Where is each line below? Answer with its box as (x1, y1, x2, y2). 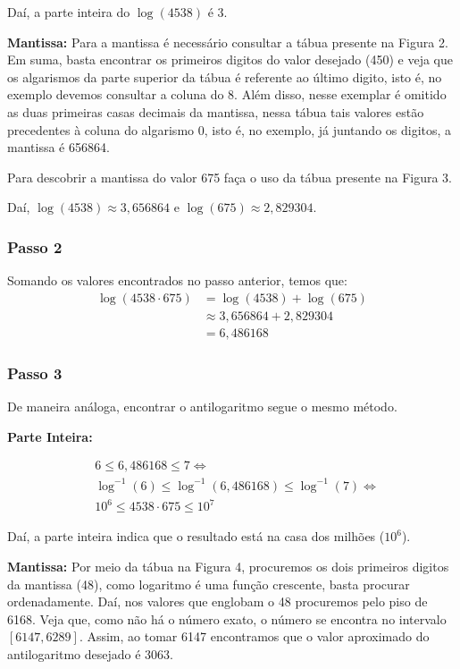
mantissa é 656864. (7, 138, 110, 157)
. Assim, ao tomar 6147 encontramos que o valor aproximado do (79, 627, 430, 646)
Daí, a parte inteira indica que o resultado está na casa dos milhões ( (7, 527, 385, 546)
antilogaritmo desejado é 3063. (7, 644, 174, 663)
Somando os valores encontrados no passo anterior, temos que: (7, 271, 347, 290)
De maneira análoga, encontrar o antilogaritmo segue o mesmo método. (7, 397, 397, 416)
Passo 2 (7, 235, 63, 258)
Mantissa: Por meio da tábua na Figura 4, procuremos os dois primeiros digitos (7, 556, 449, 575)
